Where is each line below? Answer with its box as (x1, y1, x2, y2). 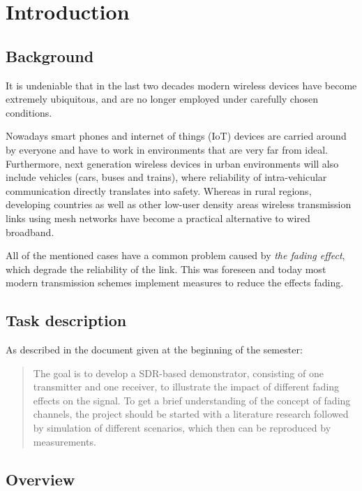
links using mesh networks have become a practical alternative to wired (6, 210, 310, 225)
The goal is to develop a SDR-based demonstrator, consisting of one (33, 365, 324, 380)
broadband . (6, 224, 54, 239)
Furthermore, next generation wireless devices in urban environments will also (6, 156, 339, 170)
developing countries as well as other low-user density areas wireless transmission (6, 197, 352, 212)
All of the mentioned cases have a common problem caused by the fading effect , (6, 248, 345, 263)
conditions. (6, 105, 52, 119)
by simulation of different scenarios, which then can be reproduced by (33, 420, 331, 435)
